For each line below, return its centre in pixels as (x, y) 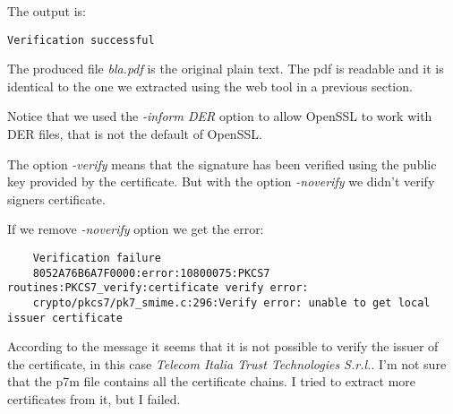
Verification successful (81, 40)
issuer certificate (65, 318)
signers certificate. (56, 198)
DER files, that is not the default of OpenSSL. (135, 134)
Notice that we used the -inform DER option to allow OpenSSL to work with (220, 116)
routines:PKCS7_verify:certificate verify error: (158, 288)
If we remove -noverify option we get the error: (136, 229)
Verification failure (97, 258)
